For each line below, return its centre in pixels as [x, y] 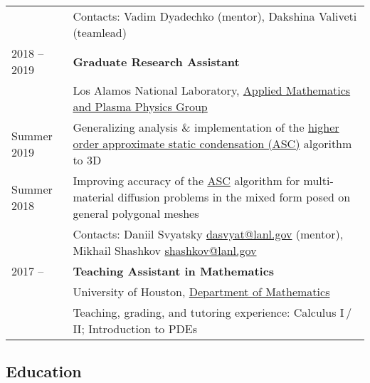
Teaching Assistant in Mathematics [174, 271]
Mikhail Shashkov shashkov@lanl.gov [165, 250]
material [94, 197]
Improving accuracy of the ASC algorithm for [186, 180]
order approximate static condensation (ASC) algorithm [212, 143]
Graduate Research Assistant [156, 61]
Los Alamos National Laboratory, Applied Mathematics [212, 90]
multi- [318, 180]
